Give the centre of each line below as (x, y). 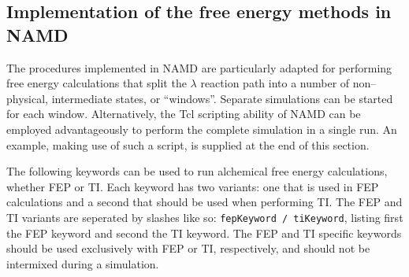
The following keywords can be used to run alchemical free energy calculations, (197, 171)
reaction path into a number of (275, 83)
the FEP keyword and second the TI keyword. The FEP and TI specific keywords (204, 233)
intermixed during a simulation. (83, 263)
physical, (27, 98)
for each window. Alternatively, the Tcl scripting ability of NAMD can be (184, 114)
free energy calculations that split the (97, 83)
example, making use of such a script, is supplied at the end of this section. (188, 144)
